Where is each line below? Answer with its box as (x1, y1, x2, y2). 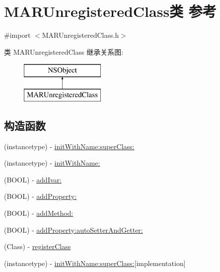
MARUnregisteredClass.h (42, 30, 119, 40)
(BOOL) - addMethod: (4, 208, 73, 218)
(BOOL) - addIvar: (4, 174, 62, 184)
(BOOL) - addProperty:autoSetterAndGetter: (4, 224, 143, 235)
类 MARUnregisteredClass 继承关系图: (4, 46, 124, 57)
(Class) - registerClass (4, 241, 71, 252)
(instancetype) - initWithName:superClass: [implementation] (4, 258, 186, 268)
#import (4, 30, 31, 40)
